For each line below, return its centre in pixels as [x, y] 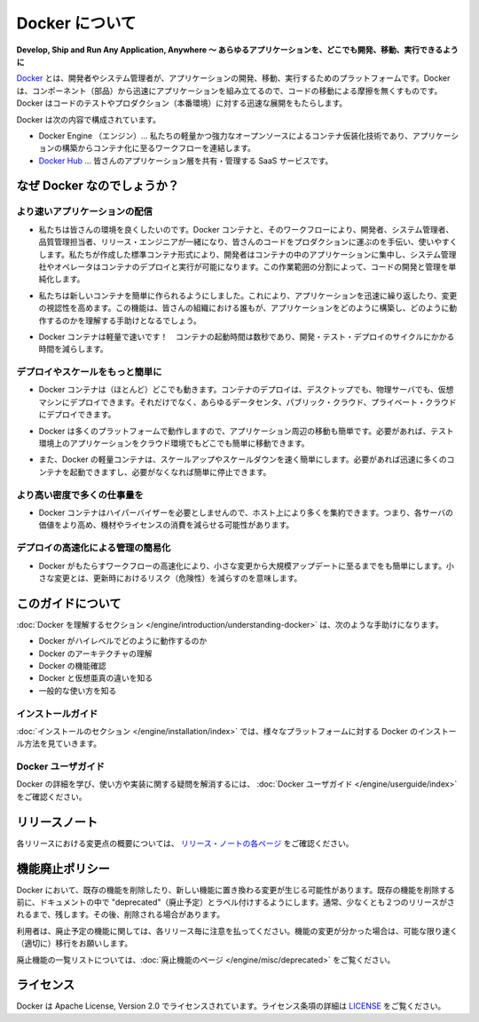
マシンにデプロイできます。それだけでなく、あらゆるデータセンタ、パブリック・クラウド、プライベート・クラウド [247, 402]
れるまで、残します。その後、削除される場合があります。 [121, 915]
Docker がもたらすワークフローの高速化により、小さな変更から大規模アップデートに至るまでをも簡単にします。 [243, 566]
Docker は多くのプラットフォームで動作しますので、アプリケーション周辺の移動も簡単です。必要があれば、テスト [246, 431]
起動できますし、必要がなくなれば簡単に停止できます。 [170, 471]
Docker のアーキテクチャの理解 [95, 654]
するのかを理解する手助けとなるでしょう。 [123, 321]
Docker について [76, 23]
